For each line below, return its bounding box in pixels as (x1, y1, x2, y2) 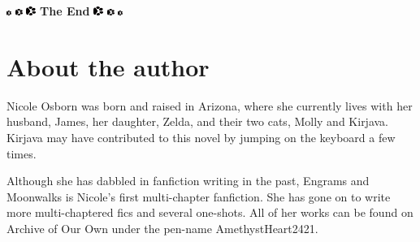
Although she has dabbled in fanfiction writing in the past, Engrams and (6, 172, 370, 189)
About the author (6, 50, 210, 83)
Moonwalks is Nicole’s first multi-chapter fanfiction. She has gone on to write (6, 188, 391, 205)
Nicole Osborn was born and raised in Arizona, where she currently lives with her (6, 97, 413, 114)
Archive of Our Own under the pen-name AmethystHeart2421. (6, 219, 318, 236)
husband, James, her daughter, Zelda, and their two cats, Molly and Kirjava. (6, 113, 389, 130)
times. (6, 145, 37, 162)
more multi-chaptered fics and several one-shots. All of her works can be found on (6, 204, 414, 221)
